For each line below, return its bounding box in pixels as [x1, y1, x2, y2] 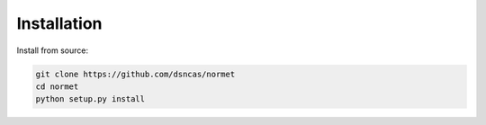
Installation [16, 13, 103, 33]
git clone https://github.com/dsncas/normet [35, 68, 236, 79]
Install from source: [16, 45, 89, 56]
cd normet [35, 81, 79, 92]
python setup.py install [35, 94, 146, 104]
